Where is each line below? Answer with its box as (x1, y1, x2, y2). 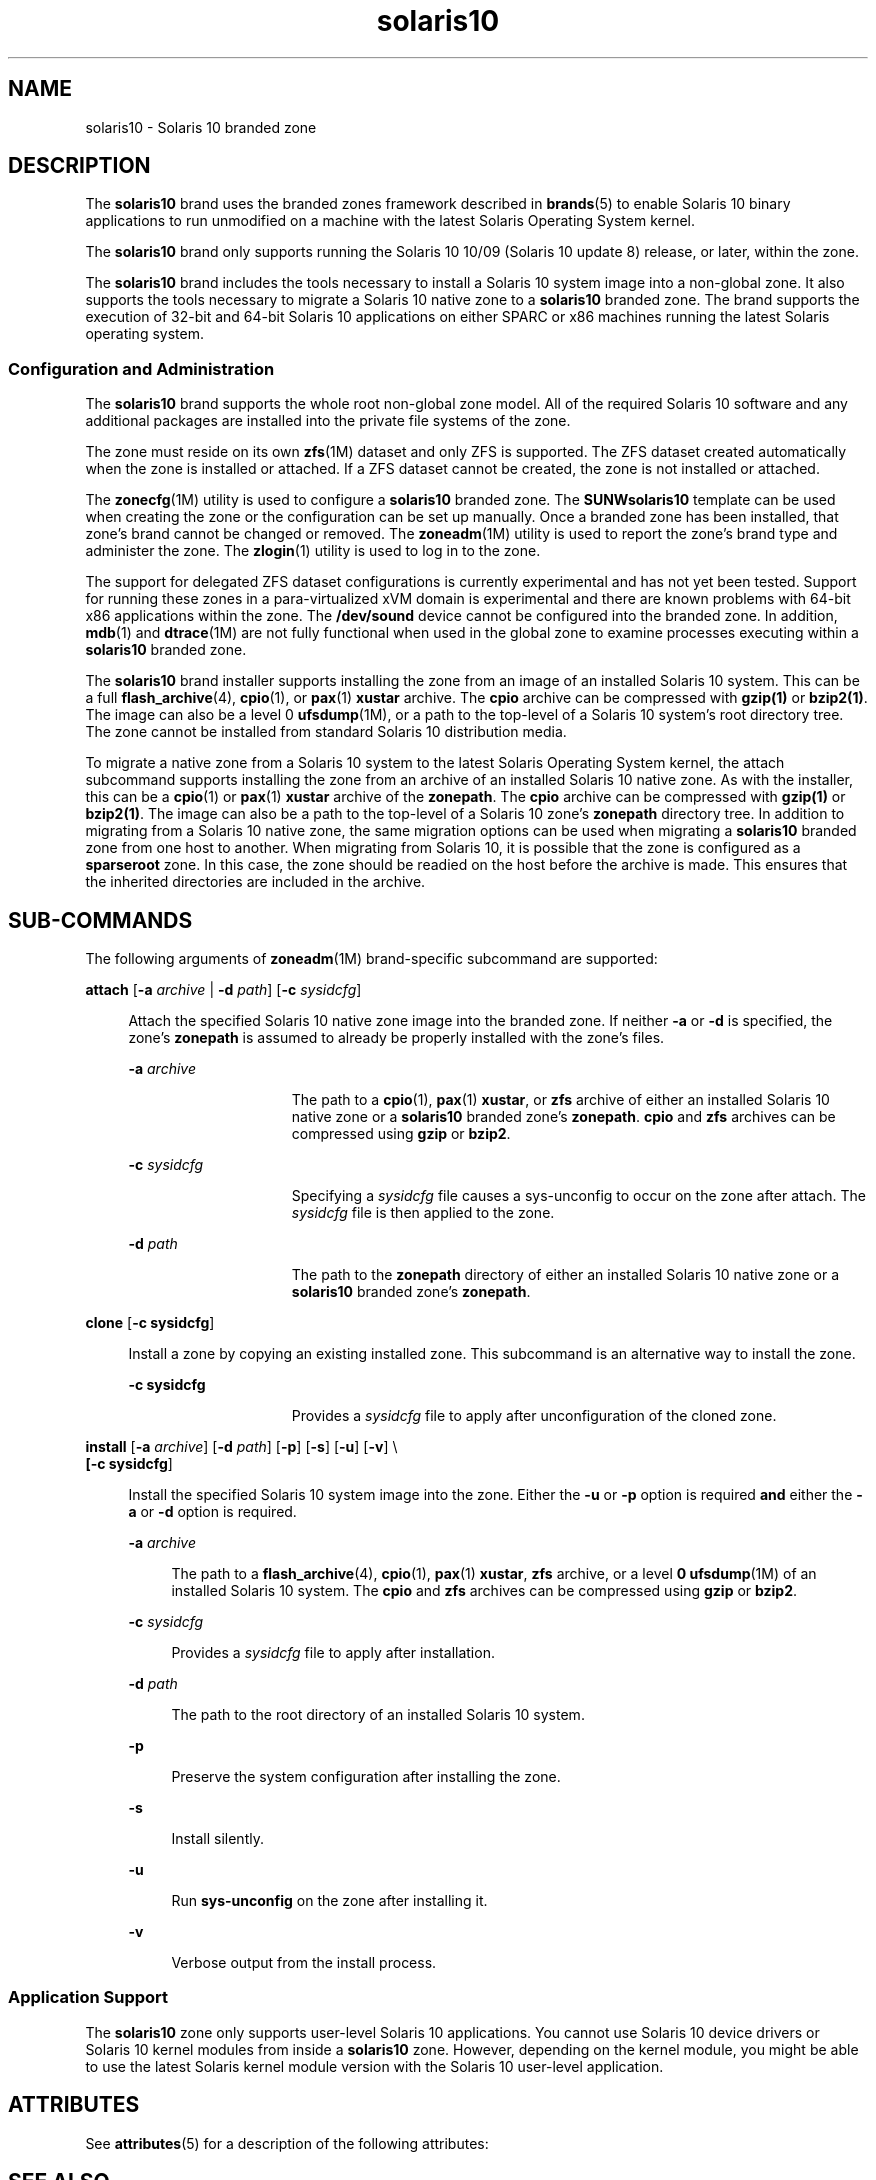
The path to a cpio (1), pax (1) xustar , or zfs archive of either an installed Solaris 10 (291, 1091, 830, 1109)
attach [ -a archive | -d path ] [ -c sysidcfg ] (85, 981, 362, 999)
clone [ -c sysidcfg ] (85, 1314, 215, 1332)
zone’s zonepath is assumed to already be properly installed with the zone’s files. (128, 1029, 665, 1047)
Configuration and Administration (8, 358, 275, 379)
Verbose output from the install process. (171, 1954, 437, 1972)
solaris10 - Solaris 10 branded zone (85, 118, 317, 136)
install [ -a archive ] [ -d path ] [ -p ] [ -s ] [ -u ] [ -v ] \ (85, 1438, 398, 1456)
